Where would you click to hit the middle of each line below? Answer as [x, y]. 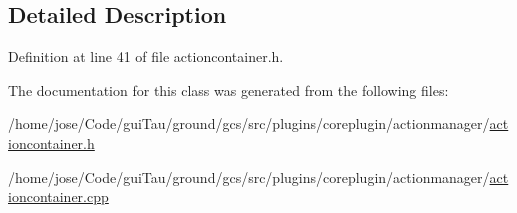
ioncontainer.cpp [58, 196]
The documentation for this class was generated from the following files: [228, 89]
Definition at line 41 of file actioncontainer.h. [146, 56]
